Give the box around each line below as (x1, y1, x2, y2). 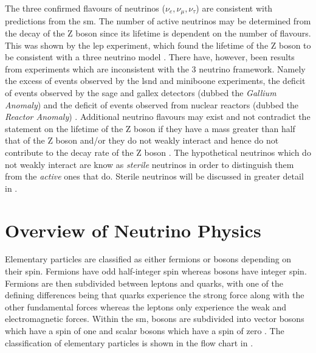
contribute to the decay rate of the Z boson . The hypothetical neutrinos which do (5, 145, 311, 158)
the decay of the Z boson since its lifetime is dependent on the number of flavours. (5, 27, 311, 40)
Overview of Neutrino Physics (5, 217, 261, 242)
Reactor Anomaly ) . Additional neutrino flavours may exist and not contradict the (5, 110, 311, 123)
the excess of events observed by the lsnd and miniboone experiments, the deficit (5, 74, 306, 87)
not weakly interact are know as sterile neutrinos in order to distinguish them (5, 158, 294, 170)
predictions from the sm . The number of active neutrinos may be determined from (5, 15, 311, 27)
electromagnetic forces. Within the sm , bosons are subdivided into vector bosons (5, 312, 304, 325)
